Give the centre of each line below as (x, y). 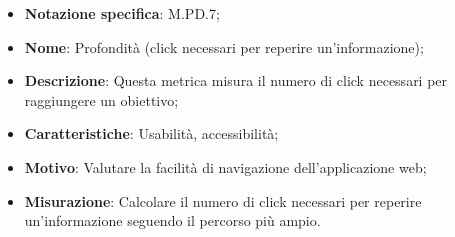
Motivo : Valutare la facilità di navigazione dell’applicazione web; (225, 166)
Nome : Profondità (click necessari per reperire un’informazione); (224, 46)
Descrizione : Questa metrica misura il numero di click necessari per (236, 80)
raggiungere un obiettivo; (101, 99)
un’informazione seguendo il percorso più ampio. (172, 220)
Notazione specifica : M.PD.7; (122, 13)
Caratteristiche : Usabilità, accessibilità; (151, 133)
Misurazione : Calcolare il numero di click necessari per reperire (223, 200)
